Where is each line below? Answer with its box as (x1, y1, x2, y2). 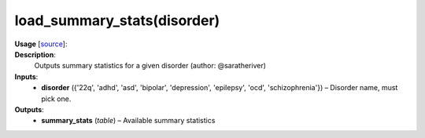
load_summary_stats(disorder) (14, 12, 220, 29)
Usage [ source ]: (14, 39, 68, 49)
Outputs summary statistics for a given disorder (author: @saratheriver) (34, 61, 267, 71)
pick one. (41, 94, 72, 103)
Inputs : (14, 71, 39, 82)
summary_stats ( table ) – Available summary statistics (41, 116, 216, 125)
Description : (14, 49, 57, 59)
